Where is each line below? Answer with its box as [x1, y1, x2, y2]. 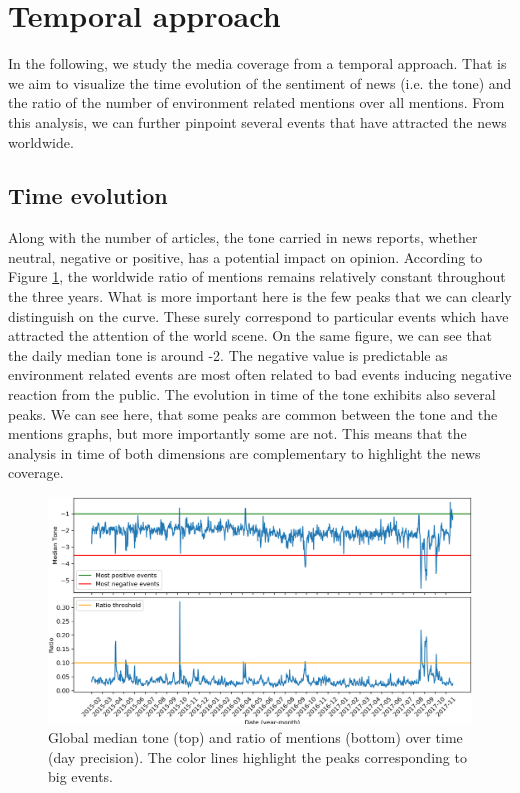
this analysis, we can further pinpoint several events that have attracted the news [8, 111, 507, 132]
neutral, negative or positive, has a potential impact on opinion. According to [8, 246, 483, 267]
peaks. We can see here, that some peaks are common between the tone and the [8, 403, 498, 424]
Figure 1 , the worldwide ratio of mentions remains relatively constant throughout [8, 266, 506, 287]
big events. [48, 766, 114, 787]
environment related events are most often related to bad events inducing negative [8, 364, 512, 385]
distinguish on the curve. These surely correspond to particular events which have [8, 305, 509, 326]
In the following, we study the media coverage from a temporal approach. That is [8, 53, 507, 74]
